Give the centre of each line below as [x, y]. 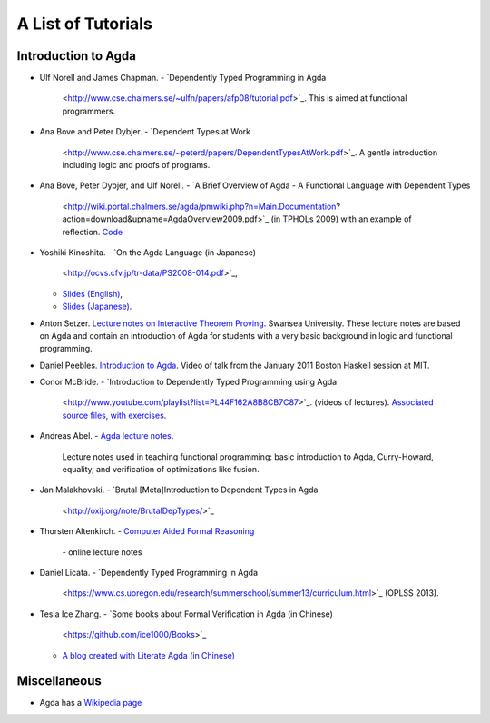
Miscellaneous [59, 681]
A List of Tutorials [85, 24]
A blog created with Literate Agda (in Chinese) [149, 655]
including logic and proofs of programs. [136, 165]
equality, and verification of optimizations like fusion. [161, 470]
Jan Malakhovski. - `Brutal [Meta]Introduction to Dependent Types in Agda [179, 490]
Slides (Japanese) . [97, 307]
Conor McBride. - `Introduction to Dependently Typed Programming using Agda [188, 382]
